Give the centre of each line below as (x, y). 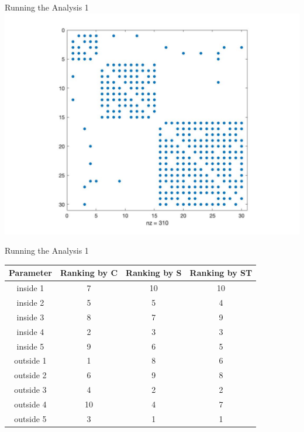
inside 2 (30, 302)
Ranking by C (89, 273)
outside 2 (30, 375)
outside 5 (30, 418)
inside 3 (30, 317)
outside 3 (30, 390)
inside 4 (30, 331)
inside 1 (30, 288)
